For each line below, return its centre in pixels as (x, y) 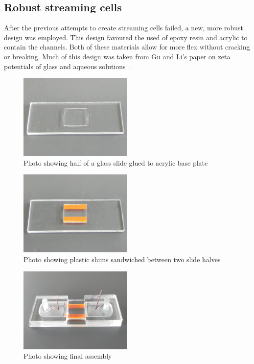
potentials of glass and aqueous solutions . (68, 66)
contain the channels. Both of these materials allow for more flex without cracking (127, 47)
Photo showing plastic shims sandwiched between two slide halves (122, 259)
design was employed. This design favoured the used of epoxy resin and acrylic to (126, 37)
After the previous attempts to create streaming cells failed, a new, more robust (124, 28)
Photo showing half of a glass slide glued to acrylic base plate (116, 162)
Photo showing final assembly (68, 356)
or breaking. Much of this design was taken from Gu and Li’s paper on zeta (117, 56)
